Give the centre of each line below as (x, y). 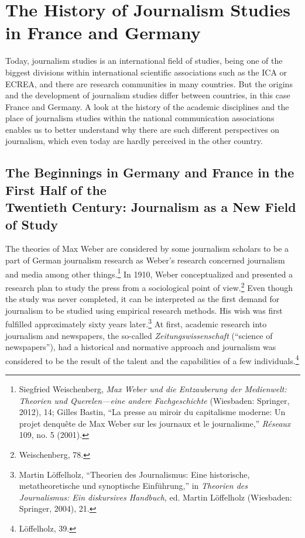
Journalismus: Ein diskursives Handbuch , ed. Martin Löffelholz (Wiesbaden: (155, 497)
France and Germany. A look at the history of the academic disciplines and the (147, 106)
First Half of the (56, 189)
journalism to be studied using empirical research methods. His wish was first (144, 310)
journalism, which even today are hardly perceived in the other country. (134, 141)
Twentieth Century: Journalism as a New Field (151, 207)
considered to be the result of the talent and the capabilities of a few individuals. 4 (152, 359)
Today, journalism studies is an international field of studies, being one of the (144, 61)
